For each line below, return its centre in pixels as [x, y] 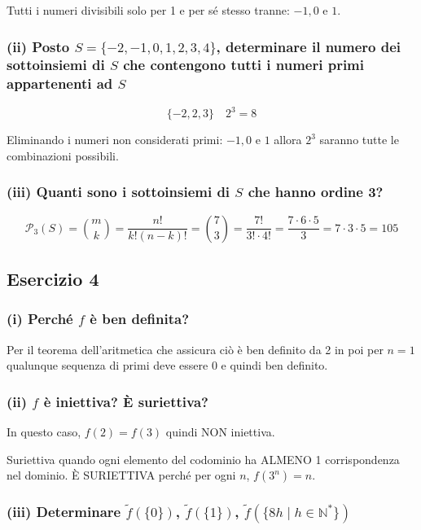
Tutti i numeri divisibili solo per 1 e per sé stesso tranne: [148, 10]
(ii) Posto [38, 46]
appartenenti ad [60, 83]
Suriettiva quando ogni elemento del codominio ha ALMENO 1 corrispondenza [203, 459]
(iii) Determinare [64, 512]
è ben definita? [140, 319]
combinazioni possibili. [63, 155]
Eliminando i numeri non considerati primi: [115, 140]
